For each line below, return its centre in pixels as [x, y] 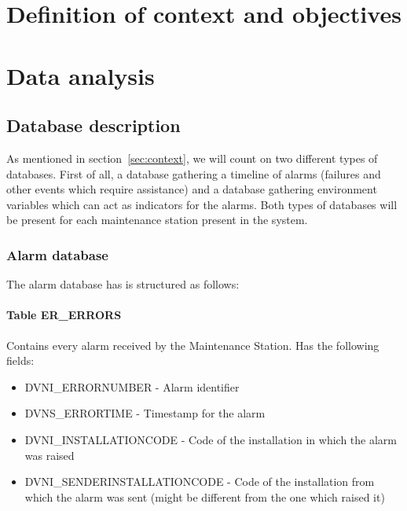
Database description [93, 125]
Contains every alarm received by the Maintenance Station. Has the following [193, 345]
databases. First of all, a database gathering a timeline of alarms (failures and [194, 173]
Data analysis [81, 75]
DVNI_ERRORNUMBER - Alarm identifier [132, 386]
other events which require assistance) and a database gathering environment [192, 189]
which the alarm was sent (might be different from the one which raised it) [205, 496]
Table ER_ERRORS [64, 315]
